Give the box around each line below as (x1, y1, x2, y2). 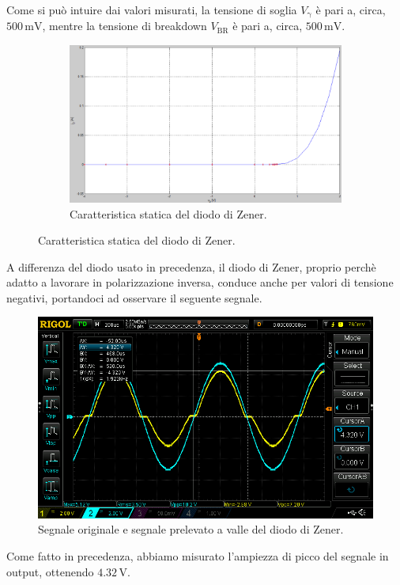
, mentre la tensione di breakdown (42, 17, 207, 34)
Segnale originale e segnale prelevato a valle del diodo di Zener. (38, 521, 344, 538)
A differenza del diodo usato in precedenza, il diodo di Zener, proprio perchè (6, 258, 376, 275)
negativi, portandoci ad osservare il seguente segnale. (6, 289, 262, 306)
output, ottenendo (6, 563, 94, 579)
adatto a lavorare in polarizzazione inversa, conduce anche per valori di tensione (6, 274, 394, 291)
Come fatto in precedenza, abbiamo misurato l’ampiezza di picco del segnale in (6, 548, 389, 564)
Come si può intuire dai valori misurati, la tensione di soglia (6, 2, 297, 17)
